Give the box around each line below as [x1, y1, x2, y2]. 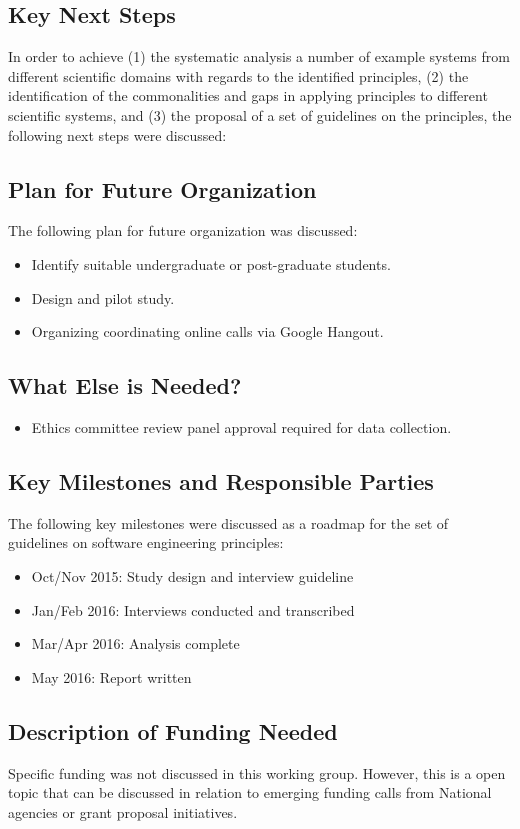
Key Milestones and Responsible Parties [8, 465, 434, 496]
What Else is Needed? [8, 370, 242, 401]
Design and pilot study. [31, 287, 175, 308]
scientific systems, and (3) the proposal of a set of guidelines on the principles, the [8, 104, 512, 125]
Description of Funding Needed [8, 715, 338, 746]
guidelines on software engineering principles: [8, 532, 284, 553]
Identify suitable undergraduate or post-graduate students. [31, 253, 391, 274]
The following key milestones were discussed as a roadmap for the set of [8, 512, 449, 533]
